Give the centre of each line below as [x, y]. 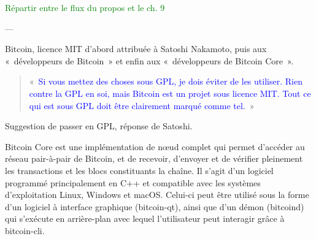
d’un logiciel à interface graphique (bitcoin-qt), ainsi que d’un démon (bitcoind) [155, 206]
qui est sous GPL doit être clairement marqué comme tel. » [142, 105]
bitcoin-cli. [25, 230]
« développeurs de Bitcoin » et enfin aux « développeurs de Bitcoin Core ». [149, 60]
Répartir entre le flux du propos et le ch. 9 [85, 7]
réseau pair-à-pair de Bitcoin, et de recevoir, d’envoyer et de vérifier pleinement [154, 158]
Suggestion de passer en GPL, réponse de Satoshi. [99, 126]
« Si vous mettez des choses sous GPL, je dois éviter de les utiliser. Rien [166, 81]
